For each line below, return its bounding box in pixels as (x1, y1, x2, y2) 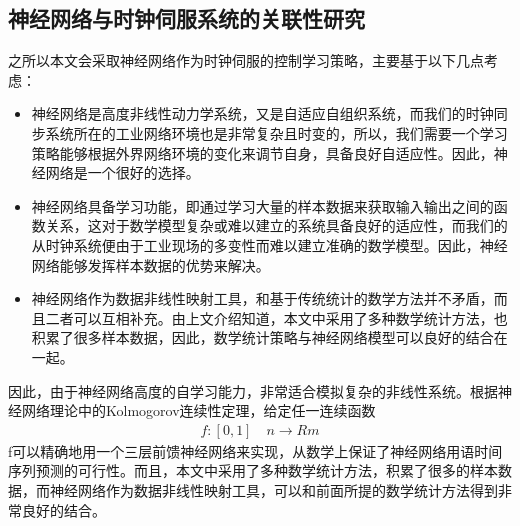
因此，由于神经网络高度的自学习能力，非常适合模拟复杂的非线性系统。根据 (8, 380, 498, 401)
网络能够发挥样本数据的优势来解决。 (31, 254, 270, 275)
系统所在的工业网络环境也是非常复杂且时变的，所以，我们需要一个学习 (45, 122, 508, 143)
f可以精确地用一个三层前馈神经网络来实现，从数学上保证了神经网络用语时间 (8, 440, 503, 461)
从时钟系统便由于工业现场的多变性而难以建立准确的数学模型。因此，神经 (31, 234, 508, 255)
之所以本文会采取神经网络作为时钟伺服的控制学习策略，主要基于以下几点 (8, 50, 484, 71)
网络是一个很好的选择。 (45, 162, 200, 183)
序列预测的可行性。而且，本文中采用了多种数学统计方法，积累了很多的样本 (8, 460, 498, 481)
